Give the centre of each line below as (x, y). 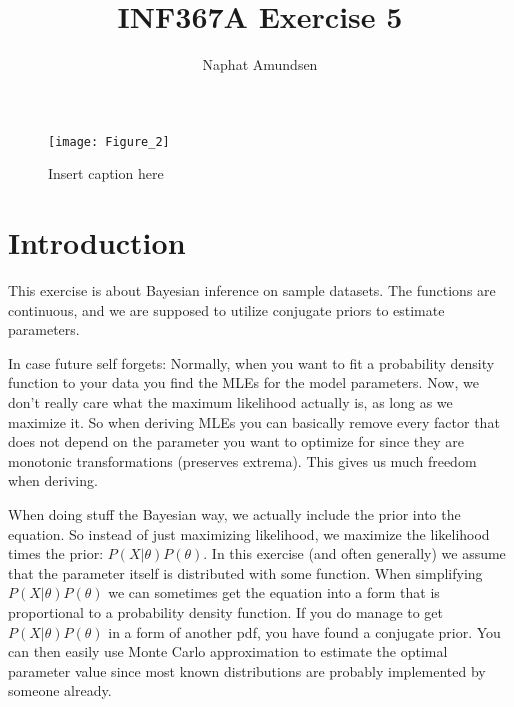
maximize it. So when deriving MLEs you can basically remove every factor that (254, 421)
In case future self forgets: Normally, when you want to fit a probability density (251, 362)
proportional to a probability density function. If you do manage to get (226, 612)
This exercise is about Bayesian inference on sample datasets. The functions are (252, 290)
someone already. (60, 690)
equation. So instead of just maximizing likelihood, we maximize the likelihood (249, 533)
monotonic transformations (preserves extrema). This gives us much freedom (242, 460)
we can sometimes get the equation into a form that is (274, 592)
